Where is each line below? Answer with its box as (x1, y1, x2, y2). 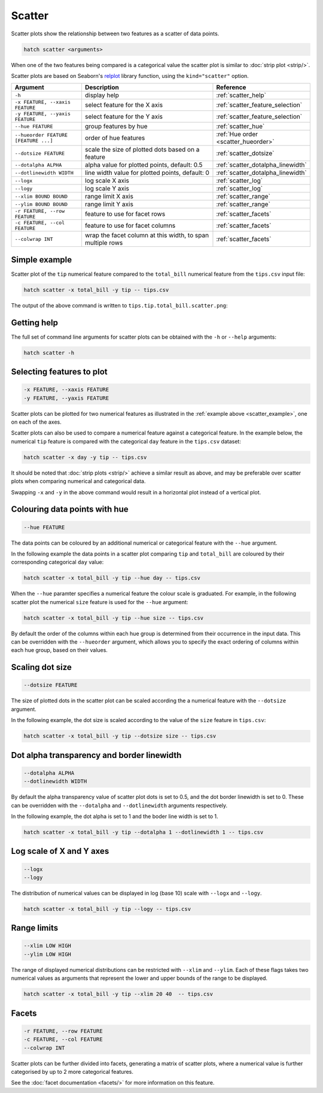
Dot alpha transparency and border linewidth (11, 750, 182, 760)
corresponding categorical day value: (11, 558, 104, 566)
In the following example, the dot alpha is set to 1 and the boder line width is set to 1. (11, 813, 218, 820)
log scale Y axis (84, 185, 130, 193)
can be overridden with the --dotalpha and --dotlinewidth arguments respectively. (11, 802, 228, 809)
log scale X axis (84, 177, 130, 185)
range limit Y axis (84, 200, 134, 209)
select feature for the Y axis (84, 113, 163, 121)
